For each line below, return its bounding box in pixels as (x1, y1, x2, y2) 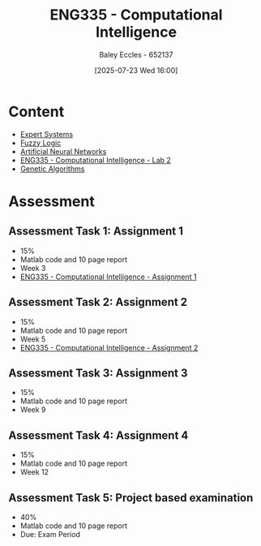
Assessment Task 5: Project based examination (8, 491, 254, 505)
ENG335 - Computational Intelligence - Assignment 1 (19, 272, 197, 282)
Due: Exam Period (19, 529, 81, 539)
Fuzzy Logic (19, 138, 62, 148)
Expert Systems (19, 129, 74, 139)
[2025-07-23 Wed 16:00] (94, 65, 178, 75)
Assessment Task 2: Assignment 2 (8, 295, 188, 309)
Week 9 (19, 405, 46, 415)
